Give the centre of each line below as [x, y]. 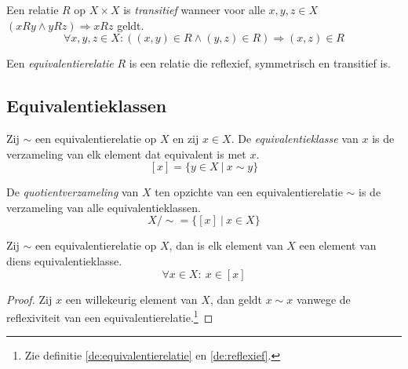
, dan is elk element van [226, 245]
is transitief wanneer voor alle [194, 9]
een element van [338, 245]
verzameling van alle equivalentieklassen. [104, 207]
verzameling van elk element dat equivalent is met [126, 153]
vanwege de [323, 299]
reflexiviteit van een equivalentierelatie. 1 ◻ [110, 316]
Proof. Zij [29, 299]
